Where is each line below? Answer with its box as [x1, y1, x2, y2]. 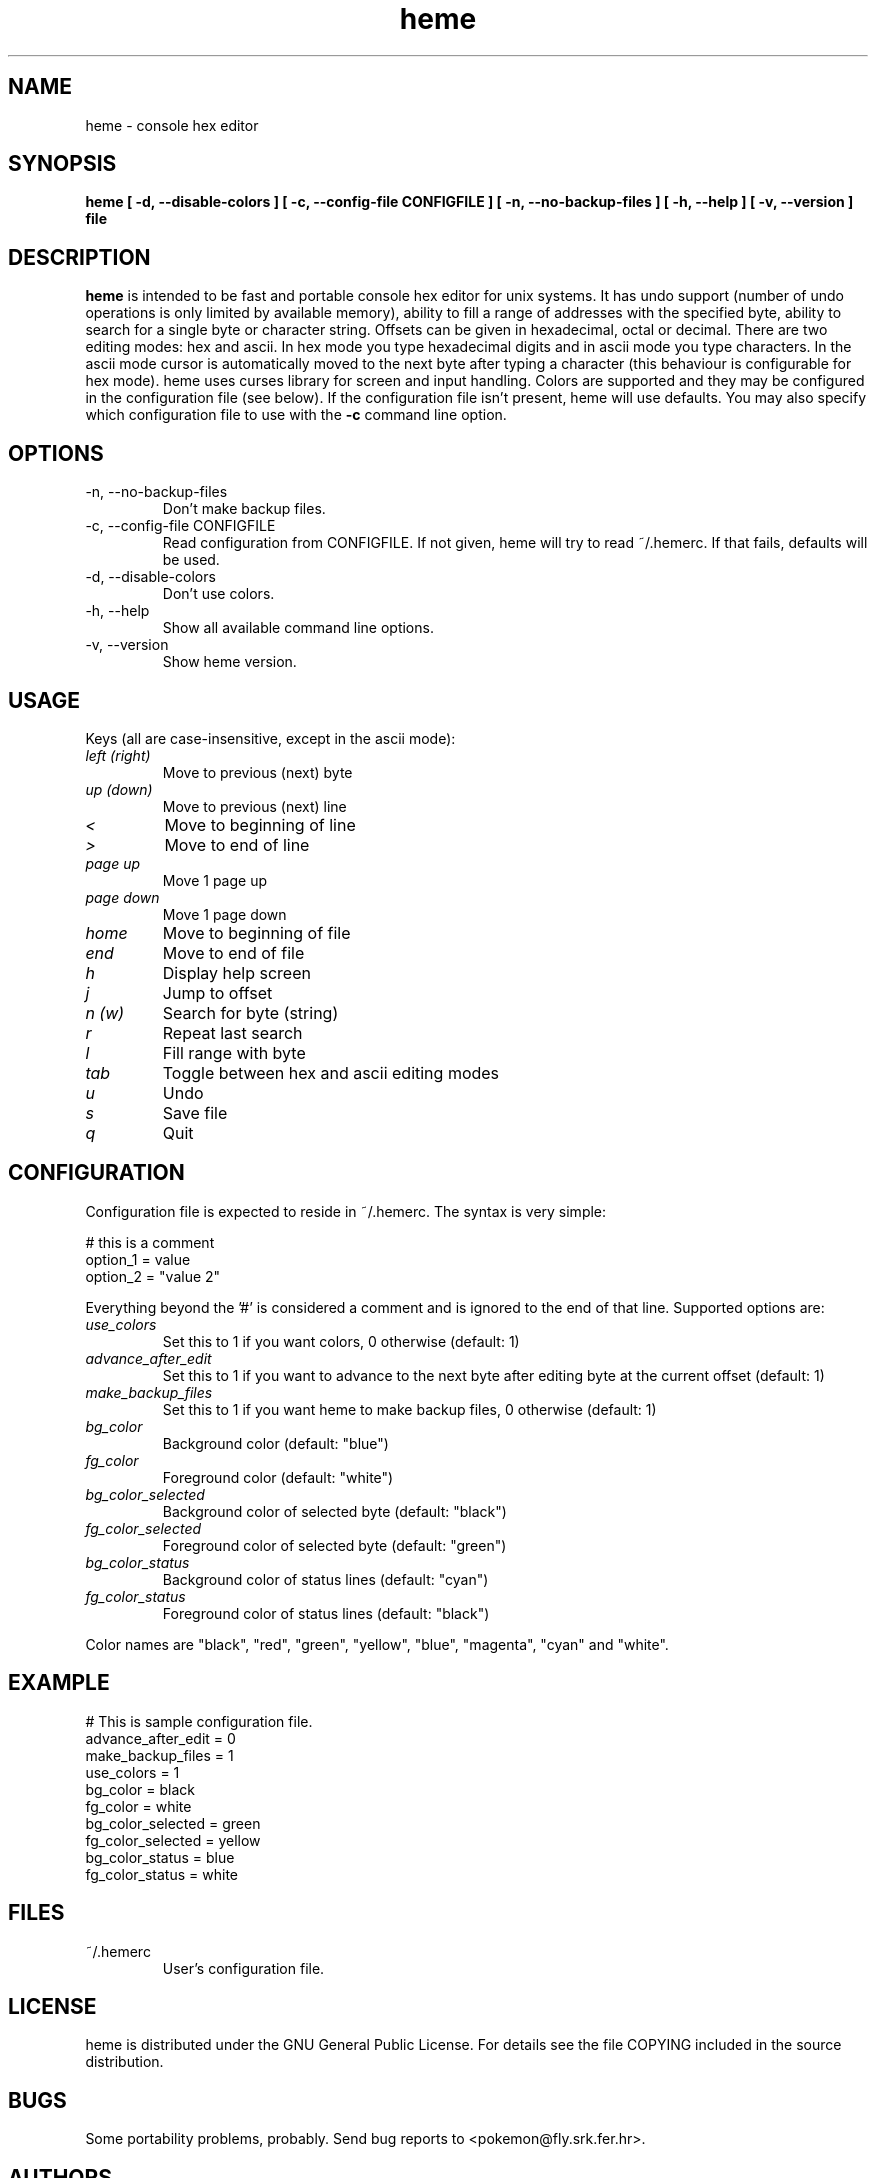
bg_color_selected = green [85, 1814, 261, 1832]
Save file [162, 1102, 228, 1123]
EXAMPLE [8, 1670, 110, 1696]
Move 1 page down [162, 905, 287, 923]
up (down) [85, 780, 153, 798]
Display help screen [162, 962, 311, 983]
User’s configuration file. [162, 1959, 325, 1977]
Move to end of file [162, 942, 305, 963]
